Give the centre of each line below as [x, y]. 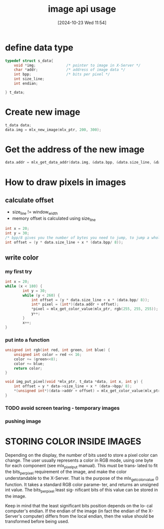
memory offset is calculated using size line [54, 219]
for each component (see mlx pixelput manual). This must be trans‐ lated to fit [81, 466]
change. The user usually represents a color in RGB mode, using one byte [79, 460]
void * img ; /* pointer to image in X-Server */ [77, 65]
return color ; [28, 368]
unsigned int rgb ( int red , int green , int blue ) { [58, 350]
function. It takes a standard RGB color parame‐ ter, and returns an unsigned [82, 484]
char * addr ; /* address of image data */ [70, 70]
